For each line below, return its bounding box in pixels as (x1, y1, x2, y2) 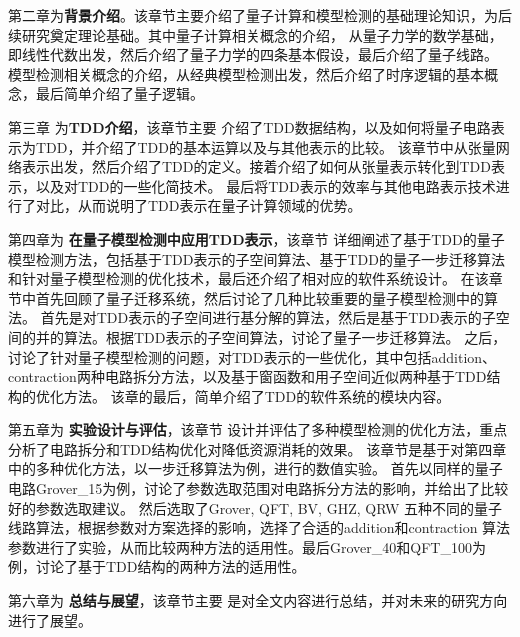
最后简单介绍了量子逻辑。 (35, 83, 204, 104)
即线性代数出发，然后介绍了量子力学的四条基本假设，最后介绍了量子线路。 (8, 44, 498, 65)
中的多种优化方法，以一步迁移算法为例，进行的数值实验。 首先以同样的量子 (8, 458, 503, 479)
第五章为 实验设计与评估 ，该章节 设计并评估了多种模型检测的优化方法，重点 (8, 419, 508, 440)
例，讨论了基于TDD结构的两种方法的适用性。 (8, 556, 306, 577)
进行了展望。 (8, 609, 92, 630)
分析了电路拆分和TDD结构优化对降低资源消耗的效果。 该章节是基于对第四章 (8, 438, 507, 459)
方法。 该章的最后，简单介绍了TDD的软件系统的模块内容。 (63, 385, 451, 406)
